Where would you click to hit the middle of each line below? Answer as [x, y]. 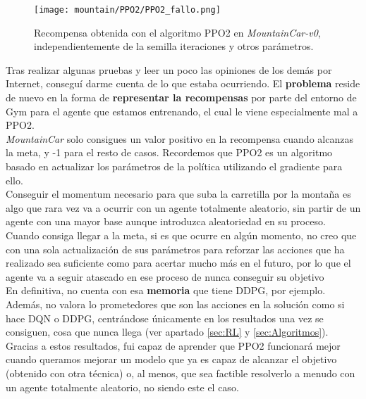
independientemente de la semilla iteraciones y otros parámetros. [174, 46]
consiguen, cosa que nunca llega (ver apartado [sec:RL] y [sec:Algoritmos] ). [167, 332]
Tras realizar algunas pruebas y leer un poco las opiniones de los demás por [169, 69]
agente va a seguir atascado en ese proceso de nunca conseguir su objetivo [165, 276]
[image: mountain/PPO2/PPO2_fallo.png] [127, 10]
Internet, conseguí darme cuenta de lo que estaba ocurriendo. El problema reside [183, 83]
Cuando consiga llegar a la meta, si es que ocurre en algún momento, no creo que [181, 235]
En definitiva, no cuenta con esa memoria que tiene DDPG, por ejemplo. [166, 290]
